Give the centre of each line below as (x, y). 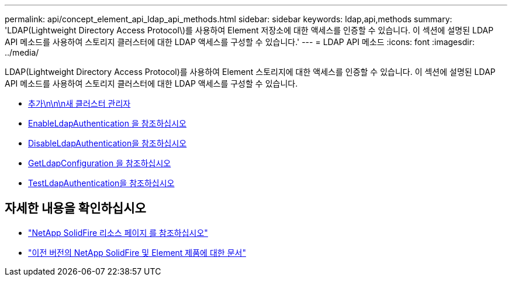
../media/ (22, 52)
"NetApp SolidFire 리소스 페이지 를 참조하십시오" (118, 232)
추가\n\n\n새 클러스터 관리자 (79, 103)
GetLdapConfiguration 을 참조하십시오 (100, 163)
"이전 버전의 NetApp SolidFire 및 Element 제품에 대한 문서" (137, 252)
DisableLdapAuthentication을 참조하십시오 (108, 143)
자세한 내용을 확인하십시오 (75, 208)
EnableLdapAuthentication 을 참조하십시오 (107, 123)
